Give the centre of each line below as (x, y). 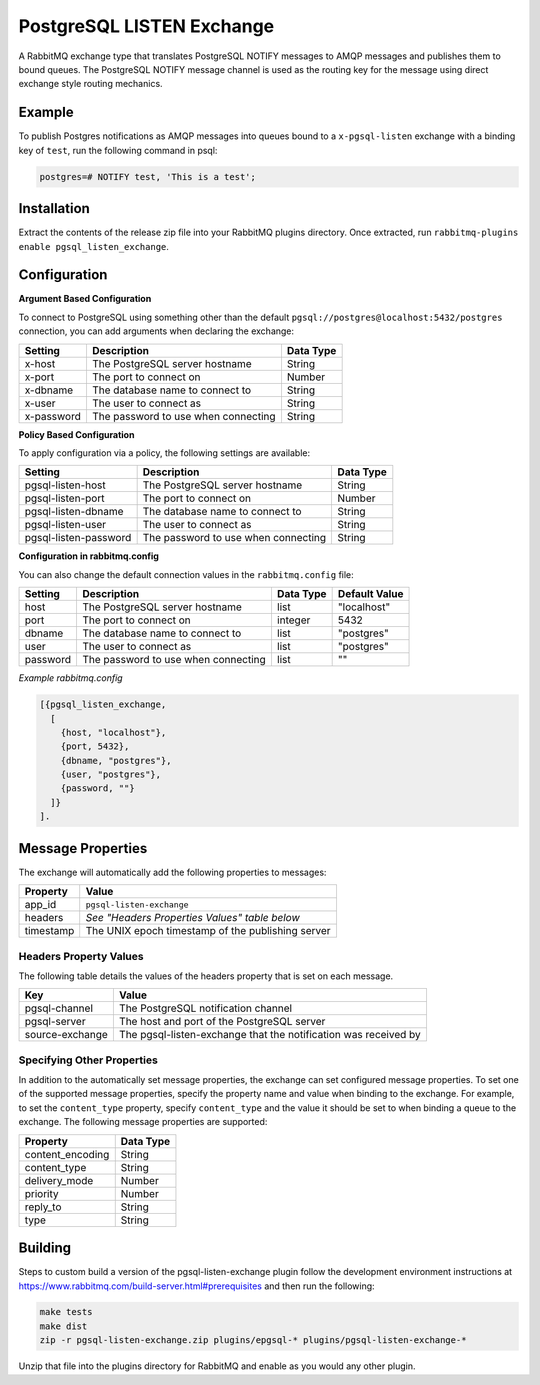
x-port (39, 377)
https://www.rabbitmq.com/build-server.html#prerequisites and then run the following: (196, 1286)
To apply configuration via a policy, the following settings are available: (164, 452)
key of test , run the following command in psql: (118, 150)
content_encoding (67, 1154)
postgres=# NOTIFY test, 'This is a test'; (148, 176)
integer (293, 620)
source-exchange (66, 1035)
